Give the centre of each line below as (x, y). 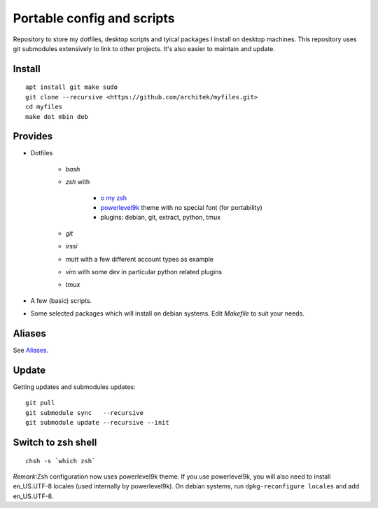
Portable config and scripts (94, 18)
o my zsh (114, 198)
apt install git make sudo (72, 87)
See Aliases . (31, 351)
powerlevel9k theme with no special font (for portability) (181, 207)
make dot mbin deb (57, 117)
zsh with (78, 182)
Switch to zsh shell (55, 442)
